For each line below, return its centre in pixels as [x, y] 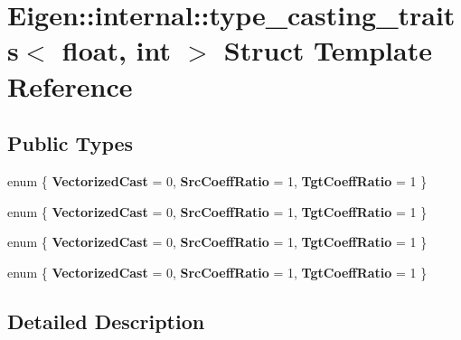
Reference [70, 85]
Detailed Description [106, 321]
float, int [117, 50]
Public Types [71, 143]
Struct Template [328, 50]
